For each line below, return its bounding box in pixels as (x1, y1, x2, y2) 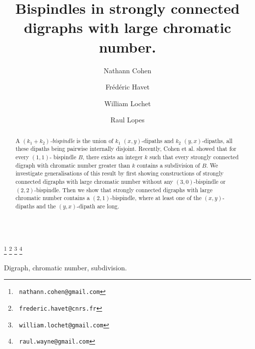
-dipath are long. (76, 202, 120, 210)
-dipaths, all (202, 136, 233, 145)
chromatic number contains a (15, 194, 90, 202)
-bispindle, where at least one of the (110, 194, 202, 202)
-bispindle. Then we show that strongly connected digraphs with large (34, 185, 213, 194)
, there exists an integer (82, 152, 143, 161)
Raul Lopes (110, 115, 145, 125)
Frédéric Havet (105, 82, 150, 92)
